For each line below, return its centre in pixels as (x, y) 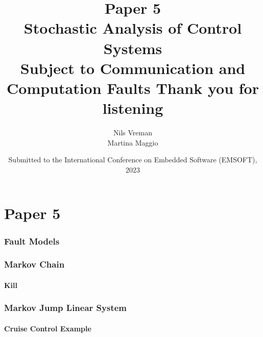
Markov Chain (34, 264)
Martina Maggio (133, 142)
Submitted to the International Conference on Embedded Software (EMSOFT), (133, 160)
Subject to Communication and (133, 68)
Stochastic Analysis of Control (133, 28)
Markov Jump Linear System (66, 308)
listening (133, 108)
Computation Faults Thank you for (133, 88)
